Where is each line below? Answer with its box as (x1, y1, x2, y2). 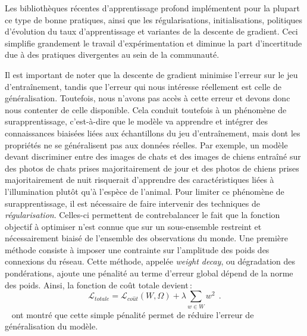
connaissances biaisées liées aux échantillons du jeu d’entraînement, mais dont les (5, 126, 300, 139)
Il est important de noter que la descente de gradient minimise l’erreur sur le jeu (5, 68, 298, 80)
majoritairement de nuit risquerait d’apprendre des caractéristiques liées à (5, 173, 274, 186)
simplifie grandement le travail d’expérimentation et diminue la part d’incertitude (5, 36, 302, 49)
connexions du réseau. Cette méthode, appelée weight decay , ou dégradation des (5, 255, 295, 267)
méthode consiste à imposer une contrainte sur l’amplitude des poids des (5, 243, 270, 256)
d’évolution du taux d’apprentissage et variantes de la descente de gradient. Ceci (5, 25, 298, 38)
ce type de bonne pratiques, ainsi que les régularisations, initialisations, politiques (5, 13, 303, 26)
